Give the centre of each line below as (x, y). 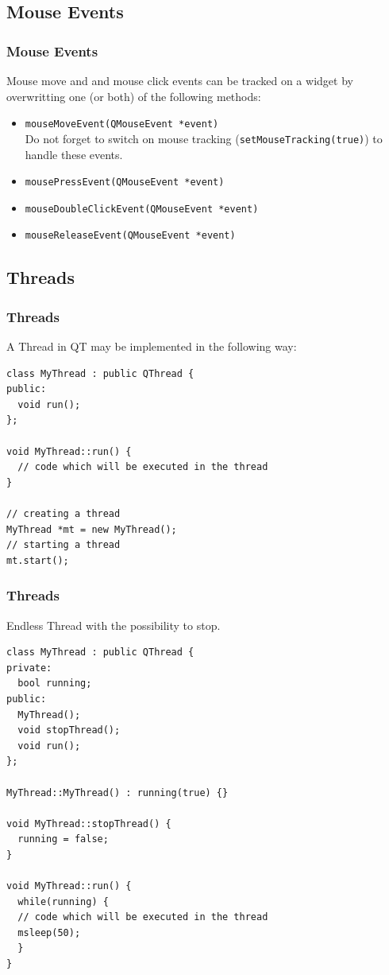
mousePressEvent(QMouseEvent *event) (125, 183)
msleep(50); (49, 932)
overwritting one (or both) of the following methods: (134, 96)
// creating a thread (64, 514)
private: (29, 668)
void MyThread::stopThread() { (89, 824)
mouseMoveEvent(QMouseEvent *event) (122, 124)
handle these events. (74, 154)
